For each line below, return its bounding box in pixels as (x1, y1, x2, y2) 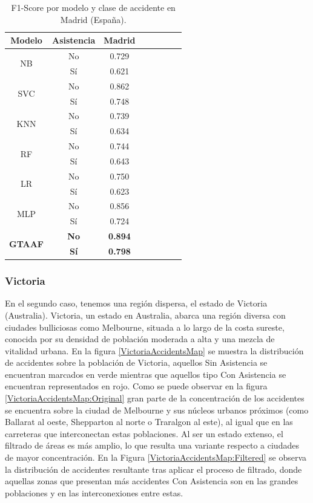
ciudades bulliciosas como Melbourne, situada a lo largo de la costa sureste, (5, 320, 285, 333)
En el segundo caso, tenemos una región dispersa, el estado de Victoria (5, 297, 268, 310)
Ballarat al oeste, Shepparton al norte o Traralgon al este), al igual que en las (5, 415, 293, 428)
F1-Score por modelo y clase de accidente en (11, 1, 176, 13)
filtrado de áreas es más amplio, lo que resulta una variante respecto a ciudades (5, 439, 299, 452)
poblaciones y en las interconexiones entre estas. (5, 486, 183, 499)
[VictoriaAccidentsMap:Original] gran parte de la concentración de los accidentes (5, 392, 305, 404)
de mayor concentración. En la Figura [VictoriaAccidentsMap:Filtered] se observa (5, 451, 307, 464)
